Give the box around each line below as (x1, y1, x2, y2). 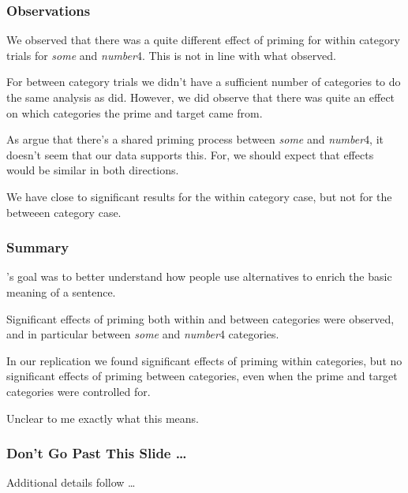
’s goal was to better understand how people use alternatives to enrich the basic (6, 268, 392, 285)
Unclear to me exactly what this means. (6, 409, 199, 426)
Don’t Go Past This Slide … (6, 443, 187, 463)
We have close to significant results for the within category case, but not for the (6, 188, 392, 204)
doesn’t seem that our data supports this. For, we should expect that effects (6, 146, 374, 162)
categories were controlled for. (6, 383, 151, 399)
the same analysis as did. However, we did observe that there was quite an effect (6, 89, 395, 105)
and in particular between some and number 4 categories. (6, 326, 279, 342)
